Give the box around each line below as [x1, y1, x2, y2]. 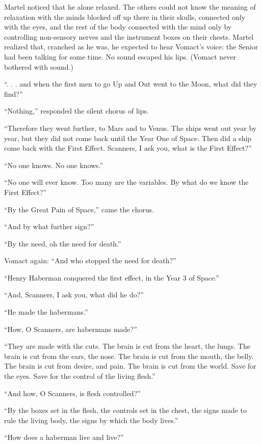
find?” [4, 88, 23, 99]
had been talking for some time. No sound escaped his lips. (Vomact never [4, 51, 237, 62]
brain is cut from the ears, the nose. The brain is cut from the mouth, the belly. [4, 350, 254, 361]
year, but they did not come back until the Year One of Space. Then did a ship [4, 132, 252, 143]
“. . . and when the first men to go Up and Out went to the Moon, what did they [4, 78, 257, 89]
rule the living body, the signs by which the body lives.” [4, 414, 178, 425]
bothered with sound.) [4, 61, 73, 72]
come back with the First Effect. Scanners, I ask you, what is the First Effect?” [4, 143, 252, 153]
